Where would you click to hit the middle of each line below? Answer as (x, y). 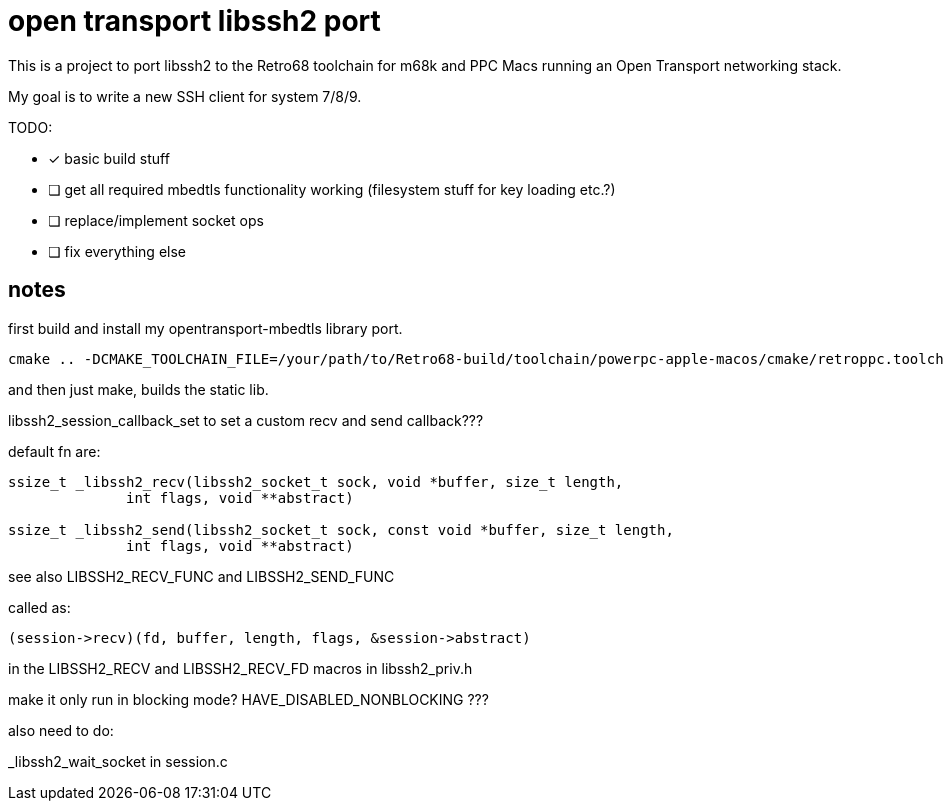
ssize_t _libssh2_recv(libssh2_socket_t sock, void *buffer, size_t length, (316, 481)
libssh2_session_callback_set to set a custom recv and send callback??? (246, 420)
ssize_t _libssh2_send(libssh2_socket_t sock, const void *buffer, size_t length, (341, 529)
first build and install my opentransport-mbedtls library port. (205, 328)
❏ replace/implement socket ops (156, 220)
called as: (39, 607)
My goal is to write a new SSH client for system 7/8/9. (185, 96)
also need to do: (61, 730)
